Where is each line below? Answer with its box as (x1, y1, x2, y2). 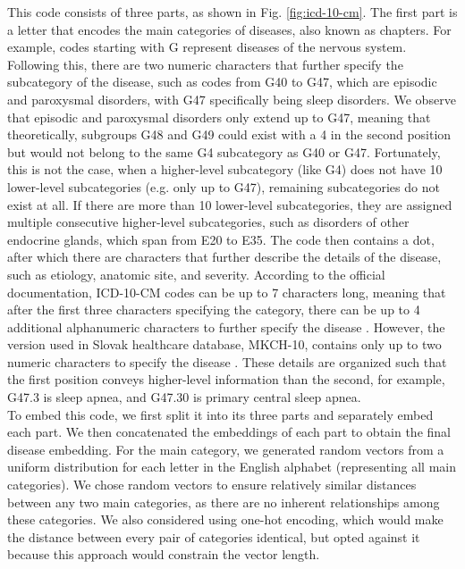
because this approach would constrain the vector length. (7, 545, 320, 564)
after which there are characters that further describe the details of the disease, (7, 247, 442, 266)
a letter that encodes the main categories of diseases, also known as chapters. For (7, 20, 452, 38)
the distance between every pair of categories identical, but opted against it (7, 527, 420, 546)
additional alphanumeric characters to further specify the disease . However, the (7, 317, 445, 336)
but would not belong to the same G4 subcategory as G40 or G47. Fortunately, (7, 142, 441, 161)
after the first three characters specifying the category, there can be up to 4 (7, 300, 420, 319)
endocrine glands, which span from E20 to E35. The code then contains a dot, (7, 230, 435, 248)
